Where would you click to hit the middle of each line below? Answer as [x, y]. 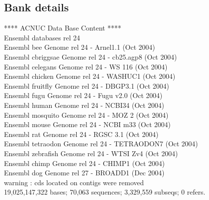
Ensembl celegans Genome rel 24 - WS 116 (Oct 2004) [86, 66]
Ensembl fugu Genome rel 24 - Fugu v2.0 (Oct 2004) [83, 95]
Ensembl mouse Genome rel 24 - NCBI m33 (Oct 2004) [87, 124]
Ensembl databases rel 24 [42, 37]
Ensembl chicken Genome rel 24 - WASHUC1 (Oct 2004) [90, 76]
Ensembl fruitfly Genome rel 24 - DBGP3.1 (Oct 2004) [87, 85]
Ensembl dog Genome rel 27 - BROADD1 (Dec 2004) [84, 173]
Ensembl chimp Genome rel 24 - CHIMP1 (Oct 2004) [84, 163]
